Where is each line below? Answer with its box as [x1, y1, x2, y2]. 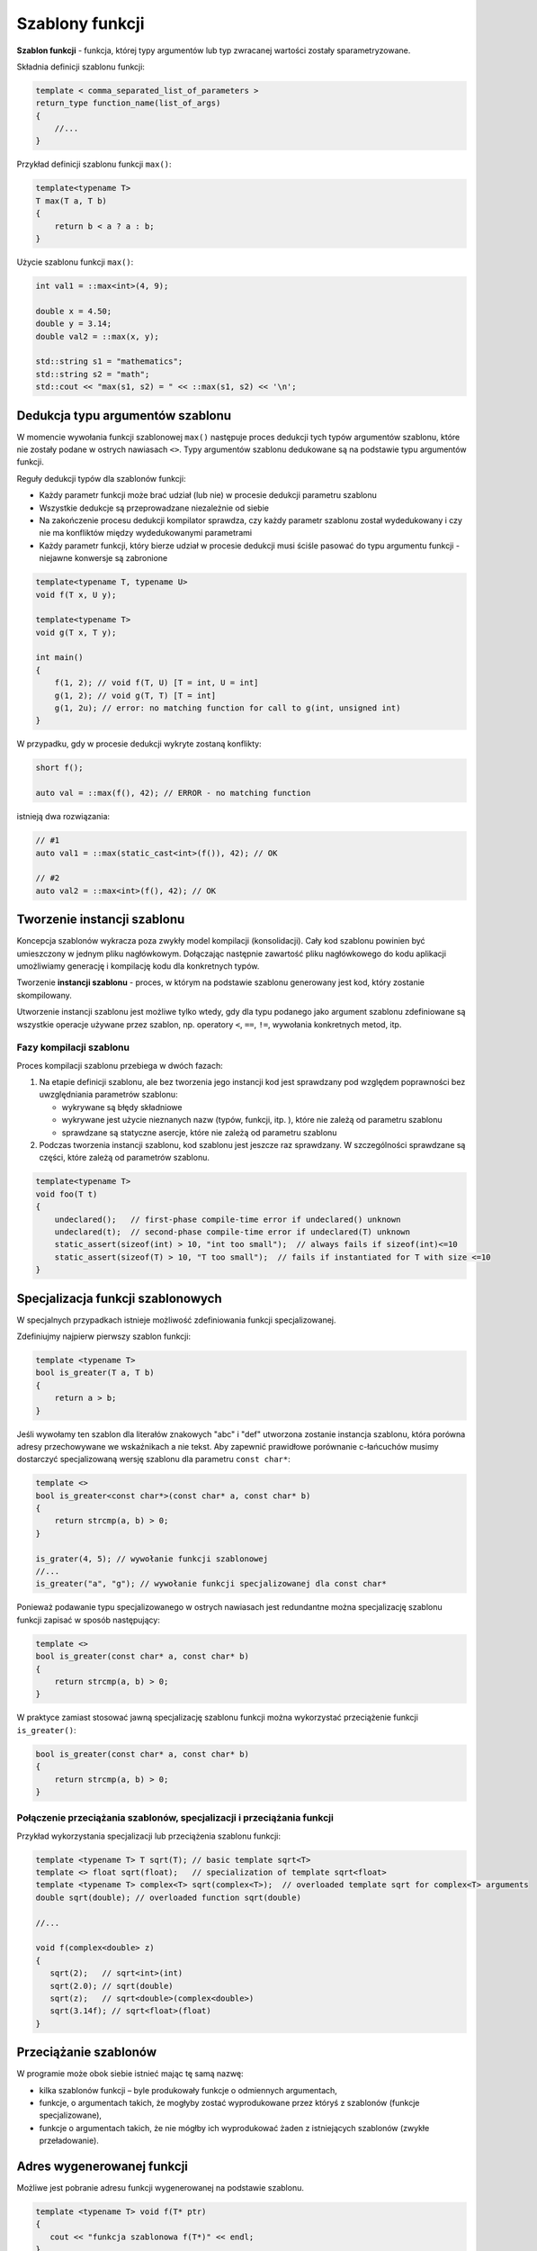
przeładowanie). [39, 2135, 99, 2147]
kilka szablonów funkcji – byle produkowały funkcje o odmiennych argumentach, [39, 2084, 337, 2095]
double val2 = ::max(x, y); [35, 331, 159, 341]
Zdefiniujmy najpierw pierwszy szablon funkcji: [16, 1331, 192, 1342]
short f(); [35, 763, 84, 773]
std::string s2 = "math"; [35, 369, 150, 379]
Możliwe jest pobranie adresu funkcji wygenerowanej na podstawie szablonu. [16, 2183, 305, 2193]
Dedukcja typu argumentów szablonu [16, 408, 232, 423]
